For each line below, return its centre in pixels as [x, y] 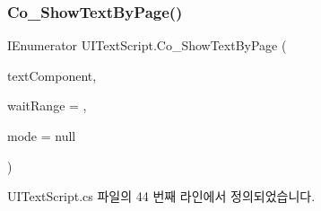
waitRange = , [47, 105]
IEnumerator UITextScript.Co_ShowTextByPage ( [147, 45]
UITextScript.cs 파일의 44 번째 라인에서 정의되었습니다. [161, 196]
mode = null [42, 136]
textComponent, [52, 75]
